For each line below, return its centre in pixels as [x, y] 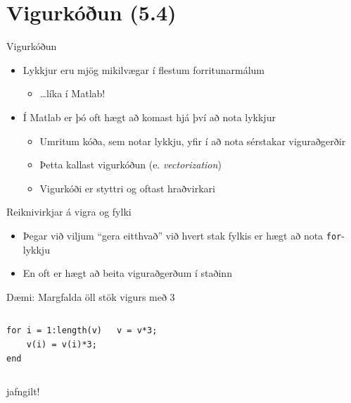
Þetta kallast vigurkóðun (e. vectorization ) [130, 165]
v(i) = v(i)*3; [62, 344]
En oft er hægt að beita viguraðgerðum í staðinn [127, 273]
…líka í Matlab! [72, 93]
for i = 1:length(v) [55, 331]
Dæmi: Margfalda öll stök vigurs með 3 [91, 296]
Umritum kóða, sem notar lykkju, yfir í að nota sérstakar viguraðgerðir [193, 141]
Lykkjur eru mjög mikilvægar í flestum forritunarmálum [143, 69]
